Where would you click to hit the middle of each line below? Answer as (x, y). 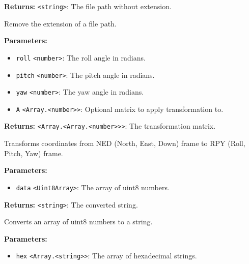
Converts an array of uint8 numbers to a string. (78, 222)
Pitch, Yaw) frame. (34, 153)
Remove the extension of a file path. (60, 23)
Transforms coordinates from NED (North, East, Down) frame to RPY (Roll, (125, 143)
